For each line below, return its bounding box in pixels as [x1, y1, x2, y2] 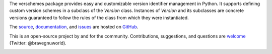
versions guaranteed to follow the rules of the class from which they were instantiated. [9, 14, 189, 20]
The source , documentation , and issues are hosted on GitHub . [9, 24, 139, 30]
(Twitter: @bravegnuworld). [9, 40, 66, 46]
